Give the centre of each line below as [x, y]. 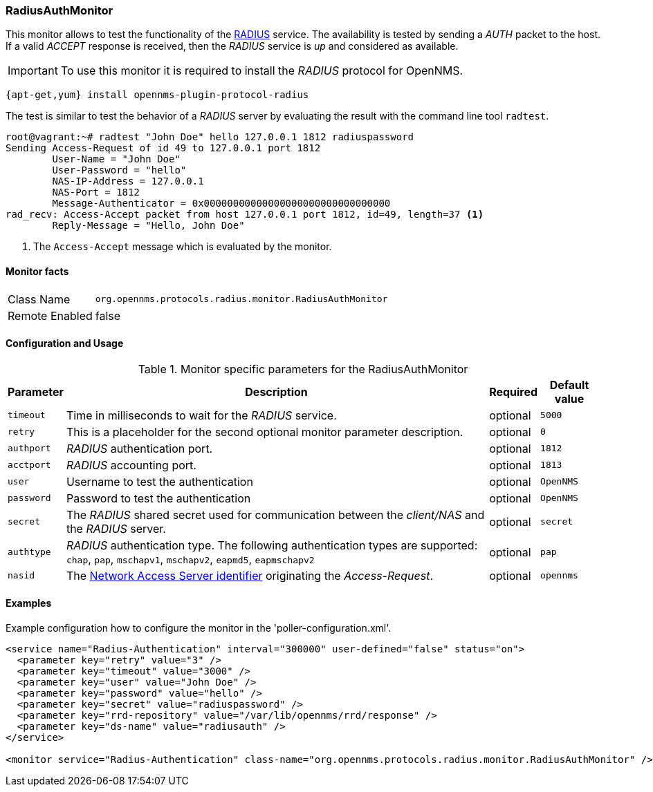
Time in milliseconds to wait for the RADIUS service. [201, 415]
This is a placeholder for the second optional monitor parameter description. [265, 432]
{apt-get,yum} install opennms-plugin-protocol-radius [157, 95]
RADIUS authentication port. [139, 448]
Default [569, 385]
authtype [29, 552]
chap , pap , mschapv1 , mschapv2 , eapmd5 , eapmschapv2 [190, 559]
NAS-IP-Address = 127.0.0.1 [128, 181]
